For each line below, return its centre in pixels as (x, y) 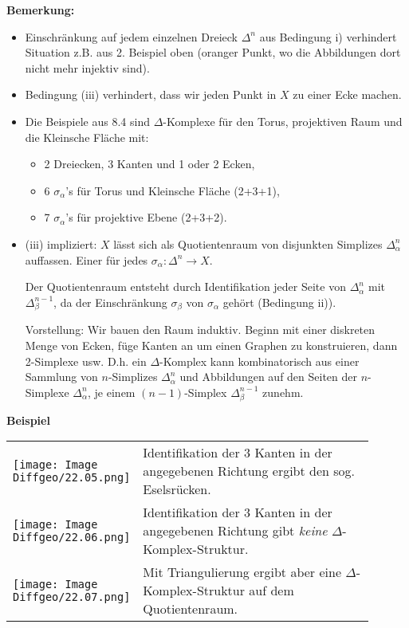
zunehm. (283, 392)
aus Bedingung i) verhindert (328, 36)
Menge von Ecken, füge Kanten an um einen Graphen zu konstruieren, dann (211, 345)
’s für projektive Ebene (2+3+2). (146, 217)
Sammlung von (61, 377)
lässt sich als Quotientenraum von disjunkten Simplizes (248, 243)
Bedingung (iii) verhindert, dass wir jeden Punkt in (151, 94)
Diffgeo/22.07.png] (72, 597)
